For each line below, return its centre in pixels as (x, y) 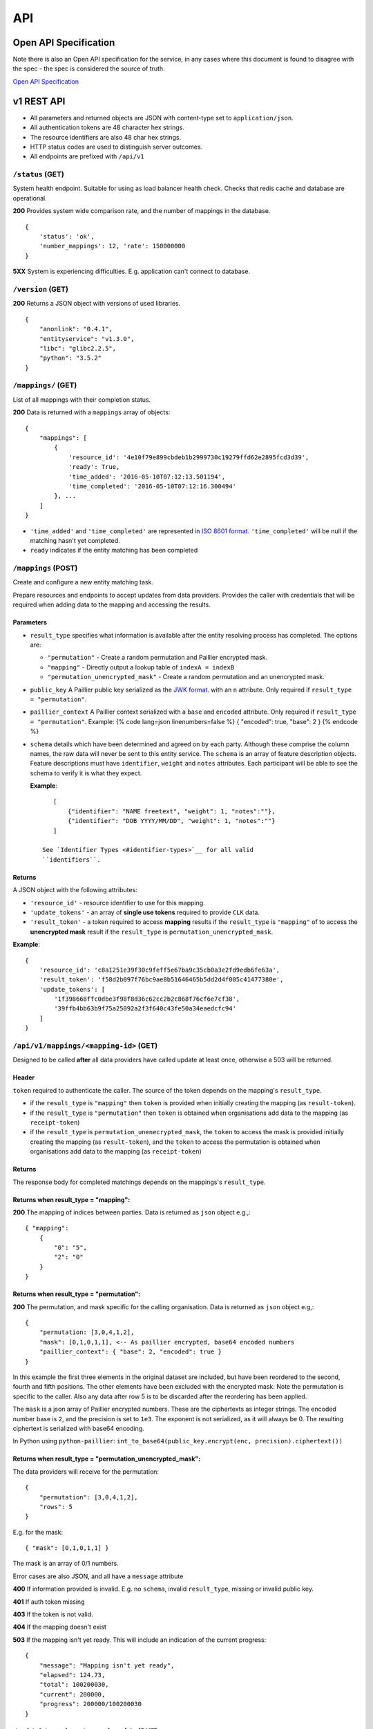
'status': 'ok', (67, 237)
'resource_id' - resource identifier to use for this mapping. (117, 903)
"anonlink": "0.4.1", (76, 329)
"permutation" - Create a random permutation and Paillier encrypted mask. (157, 658)
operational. (30, 198)
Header (23, 1078)
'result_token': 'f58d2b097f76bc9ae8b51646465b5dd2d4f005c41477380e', (161, 980)
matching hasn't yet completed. (75, 540)
